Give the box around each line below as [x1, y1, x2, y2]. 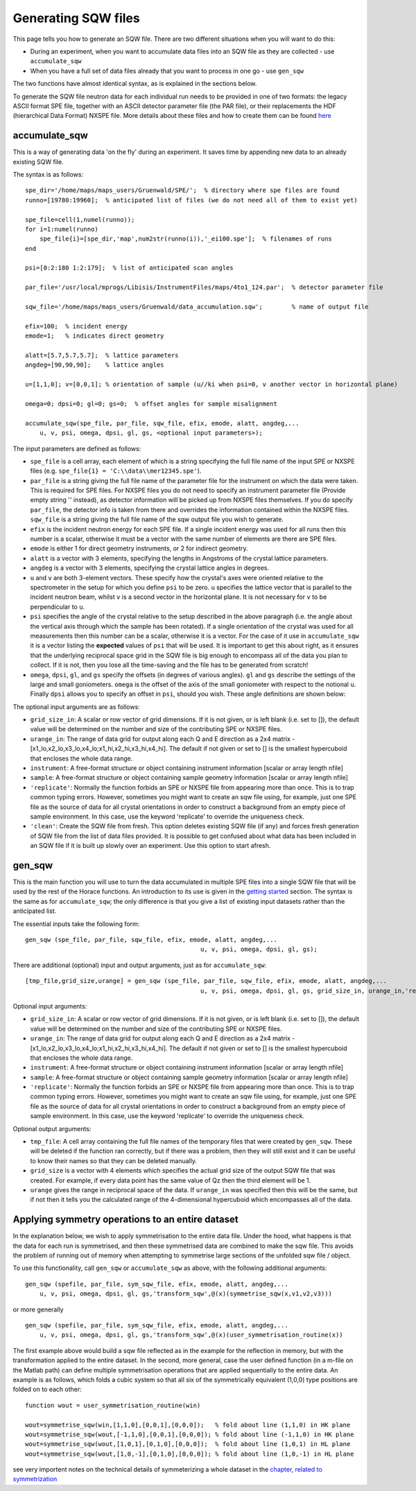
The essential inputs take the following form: [12, 919, 140, 928]
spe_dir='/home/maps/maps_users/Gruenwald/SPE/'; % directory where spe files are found [25, 186, 340, 194]
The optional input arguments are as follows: [12, 702, 140, 710]
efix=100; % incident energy [25, 322, 128, 330]
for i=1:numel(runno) [25, 225, 98, 233]
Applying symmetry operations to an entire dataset [12, 1214, 239, 1226]
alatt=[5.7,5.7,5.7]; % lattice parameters [25, 351, 180, 359]
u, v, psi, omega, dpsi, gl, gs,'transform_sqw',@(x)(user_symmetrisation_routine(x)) [39, 1331, 343, 1339]
